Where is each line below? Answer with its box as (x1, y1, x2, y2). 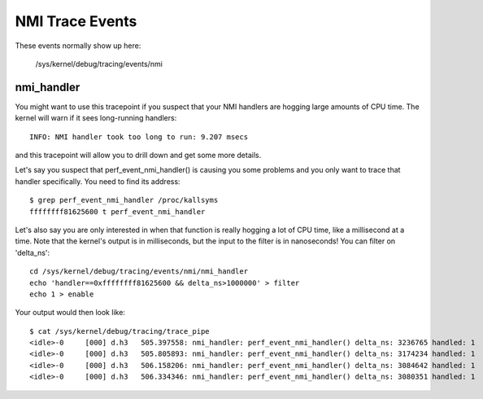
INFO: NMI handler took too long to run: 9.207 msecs (29, 132, 248, 142)
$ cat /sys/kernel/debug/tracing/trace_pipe (29, 327, 211, 335)
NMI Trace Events (15, 12, 137, 30)
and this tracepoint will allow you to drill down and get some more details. (15, 151, 262, 160)
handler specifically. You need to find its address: (15, 176, 181, 186)
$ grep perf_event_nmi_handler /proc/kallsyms (29, 195, 219, 205)
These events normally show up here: (15, 41, 141, 50)
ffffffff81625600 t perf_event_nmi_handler (29, 207, 206, 216)
